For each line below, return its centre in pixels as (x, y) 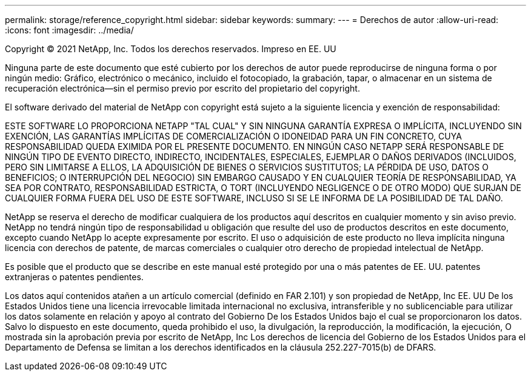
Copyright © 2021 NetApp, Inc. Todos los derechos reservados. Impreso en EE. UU (171, 49)
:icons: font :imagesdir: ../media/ (69, 30)
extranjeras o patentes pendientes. (74, 277)
